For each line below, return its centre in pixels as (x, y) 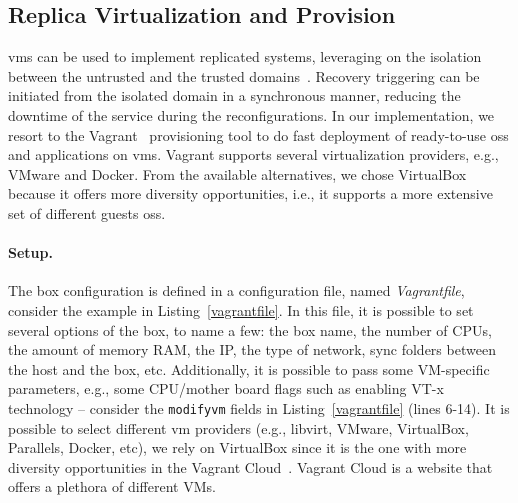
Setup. (30, 252)
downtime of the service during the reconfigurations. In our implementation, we (251, 114)
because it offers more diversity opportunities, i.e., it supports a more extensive (250, 193)
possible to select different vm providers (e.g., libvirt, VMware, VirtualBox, (238, 427)
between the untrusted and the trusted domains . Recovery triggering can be (244, 75)
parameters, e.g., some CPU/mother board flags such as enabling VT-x (226, 388)
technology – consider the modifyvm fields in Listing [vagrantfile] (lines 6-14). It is (259, 407)
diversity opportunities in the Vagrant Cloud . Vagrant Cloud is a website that (250, 466)
